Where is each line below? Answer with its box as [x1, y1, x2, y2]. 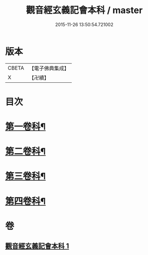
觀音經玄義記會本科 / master [26, 5, 143, 16]
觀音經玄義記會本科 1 [5, 242, 69, 250]
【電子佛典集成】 [29, 65, 69, 72]
